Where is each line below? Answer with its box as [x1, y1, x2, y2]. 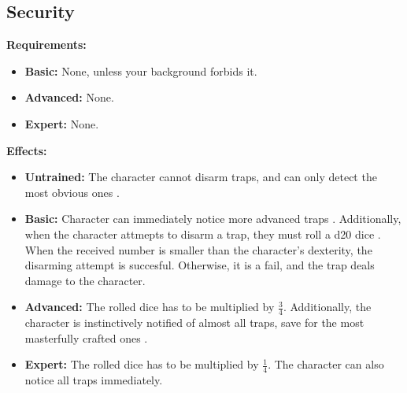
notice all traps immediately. [24, 372, 163, 388]
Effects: [6, 142, 47, 158]
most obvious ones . [24, 184, 120, 200]
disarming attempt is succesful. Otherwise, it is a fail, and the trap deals [24, 257, 375, 273]
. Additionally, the [283, 298, 372, 315]
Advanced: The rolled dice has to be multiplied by [24, 298, 275, 315]
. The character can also [268, 356, 384, 373]
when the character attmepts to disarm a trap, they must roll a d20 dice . [24, 225, 381, 242]
